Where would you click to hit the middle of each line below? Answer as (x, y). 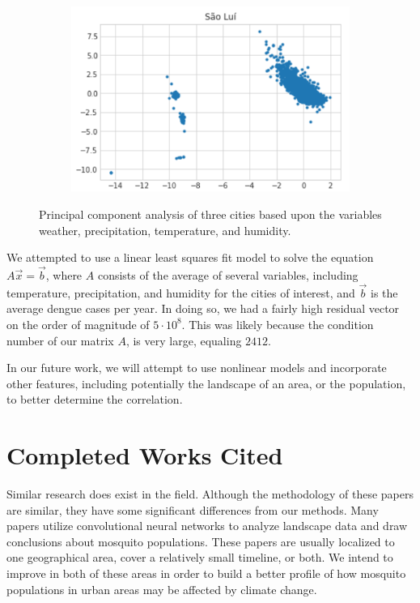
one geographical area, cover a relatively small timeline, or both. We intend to (200, 557)
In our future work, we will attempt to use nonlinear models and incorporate (197, 368)
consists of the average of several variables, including (228, 274)
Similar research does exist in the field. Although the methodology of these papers (210, 494)
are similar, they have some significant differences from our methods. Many (193, 509)
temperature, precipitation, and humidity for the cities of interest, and (181, 292)
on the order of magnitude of (78, 324)
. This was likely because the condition (278, 324)
